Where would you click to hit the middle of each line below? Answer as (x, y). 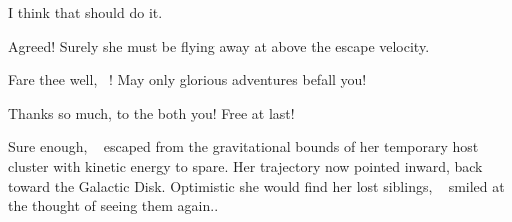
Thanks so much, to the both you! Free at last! (151, 112)
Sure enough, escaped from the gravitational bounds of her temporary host (243, 146)
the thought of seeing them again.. (113, 205)
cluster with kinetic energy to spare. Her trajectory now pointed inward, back (245, 165)
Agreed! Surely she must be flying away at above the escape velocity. (219, 45)
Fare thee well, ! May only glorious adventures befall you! (187, 79)
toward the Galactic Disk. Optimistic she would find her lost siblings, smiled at (256, 185)
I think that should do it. (85, 12)
